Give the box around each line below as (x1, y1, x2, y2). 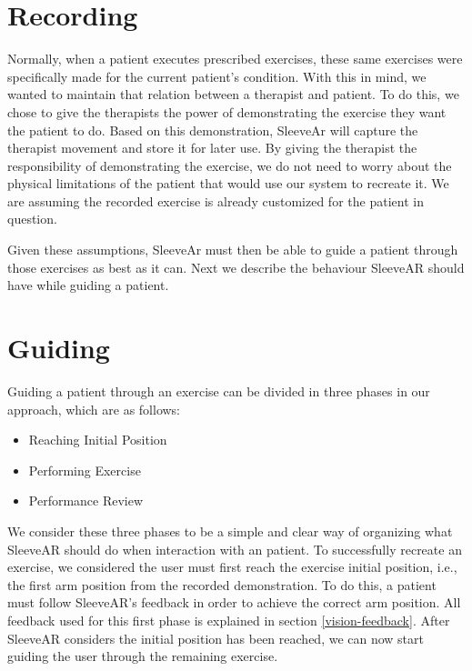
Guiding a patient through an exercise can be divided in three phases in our (7, 381, 430, 400)
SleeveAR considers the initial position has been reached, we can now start (7, 628, 424, 647)
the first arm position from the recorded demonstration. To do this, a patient (7, 575, 437, 594)
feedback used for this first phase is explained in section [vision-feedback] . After (7, 610, 450, 629)
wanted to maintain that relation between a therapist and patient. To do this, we (7, 85, 459, 104)
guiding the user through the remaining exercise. (7, 646, 278, 666)
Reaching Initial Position (28, 430, 167, 449)
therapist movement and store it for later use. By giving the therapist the (7, 138, 417, 157)
